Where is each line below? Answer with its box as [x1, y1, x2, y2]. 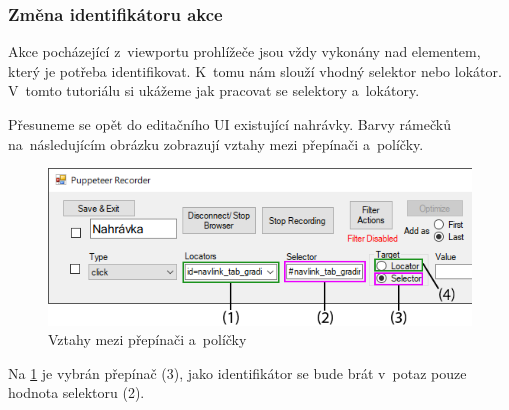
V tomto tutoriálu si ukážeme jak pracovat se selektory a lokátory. [8, 80, 420, 101]
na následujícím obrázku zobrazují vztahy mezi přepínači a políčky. [8, 133, 424, 154]
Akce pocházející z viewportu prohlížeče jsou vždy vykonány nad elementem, [8, 41, 481, 62]
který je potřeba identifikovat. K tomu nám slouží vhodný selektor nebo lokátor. [8, 60, 502, 81]
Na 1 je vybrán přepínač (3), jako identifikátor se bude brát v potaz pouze [8, 362, 467, 383]
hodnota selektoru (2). [8, 382, 145, 403]
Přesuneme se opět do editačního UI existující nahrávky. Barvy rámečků [8, 114, 451, 134]
